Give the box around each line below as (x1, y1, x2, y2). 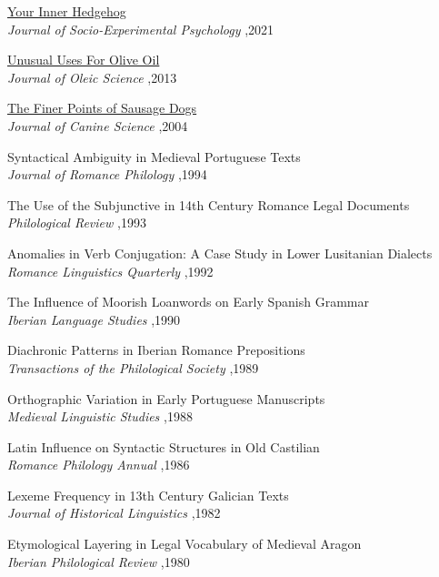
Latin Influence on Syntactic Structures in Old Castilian (7, 437, 320, 456)
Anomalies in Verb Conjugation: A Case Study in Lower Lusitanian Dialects (7, 243, 433, 262)
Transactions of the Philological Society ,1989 (7, 358, 259, 377)
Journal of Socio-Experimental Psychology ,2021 (7, 19, 274, 38)
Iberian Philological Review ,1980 (7, 552, 190, 571)
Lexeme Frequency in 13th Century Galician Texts (7, 485, 289, 504)
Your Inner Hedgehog (7, 2, 126, 20)
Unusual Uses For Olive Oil (7, 50, 160, 69)
